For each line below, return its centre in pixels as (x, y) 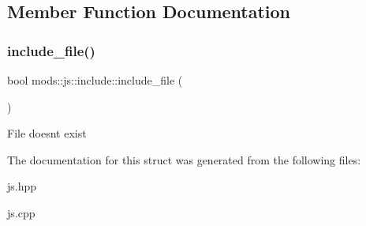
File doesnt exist (47, 133)
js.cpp (21, 212)
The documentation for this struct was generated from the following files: (184, 159)
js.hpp (22, 186)
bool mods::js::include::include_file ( (95, 80)
